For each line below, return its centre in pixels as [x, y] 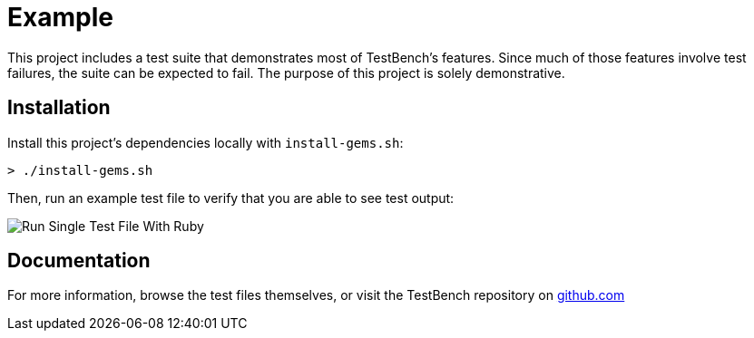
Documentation [79, 261]
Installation [59, 108]
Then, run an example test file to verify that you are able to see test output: [231, 198]
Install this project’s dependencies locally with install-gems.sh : [206, 142]
